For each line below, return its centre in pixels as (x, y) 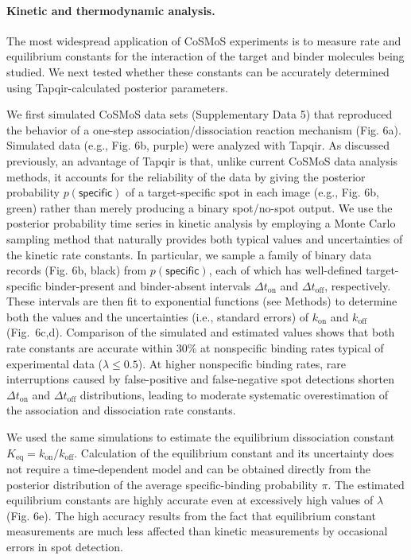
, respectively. (358, 285)
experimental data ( (54, 363)
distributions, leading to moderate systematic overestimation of (234, 394)
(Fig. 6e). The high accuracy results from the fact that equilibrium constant (191, 515)
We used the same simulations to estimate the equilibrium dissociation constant (201, 437)
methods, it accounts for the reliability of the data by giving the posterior (186, 176)
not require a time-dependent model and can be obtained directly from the (188, 469)
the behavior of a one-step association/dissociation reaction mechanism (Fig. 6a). (204, 129)
